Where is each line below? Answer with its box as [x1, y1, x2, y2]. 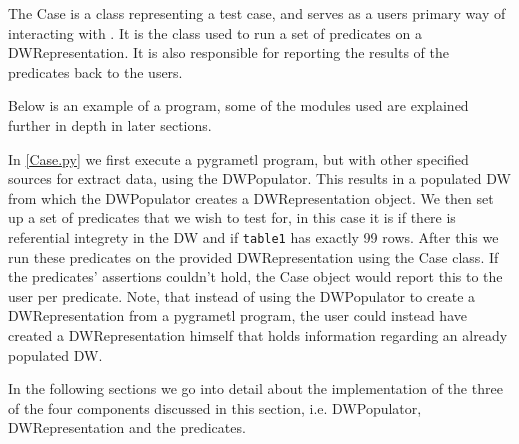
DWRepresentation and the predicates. [8, 417, 246, 438]
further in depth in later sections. [8, 114, 212, 135]
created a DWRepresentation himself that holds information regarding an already [8, 324, 508, 345]
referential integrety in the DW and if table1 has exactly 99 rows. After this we [8, 226, 499, 247]
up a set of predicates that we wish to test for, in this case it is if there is [8, 207, 456, 228]
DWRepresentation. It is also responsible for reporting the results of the [8, 42, 449, 63]
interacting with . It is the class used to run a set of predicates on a [8, 22, 422, 43]
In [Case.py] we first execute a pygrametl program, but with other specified [8, 148, 469, 169]
